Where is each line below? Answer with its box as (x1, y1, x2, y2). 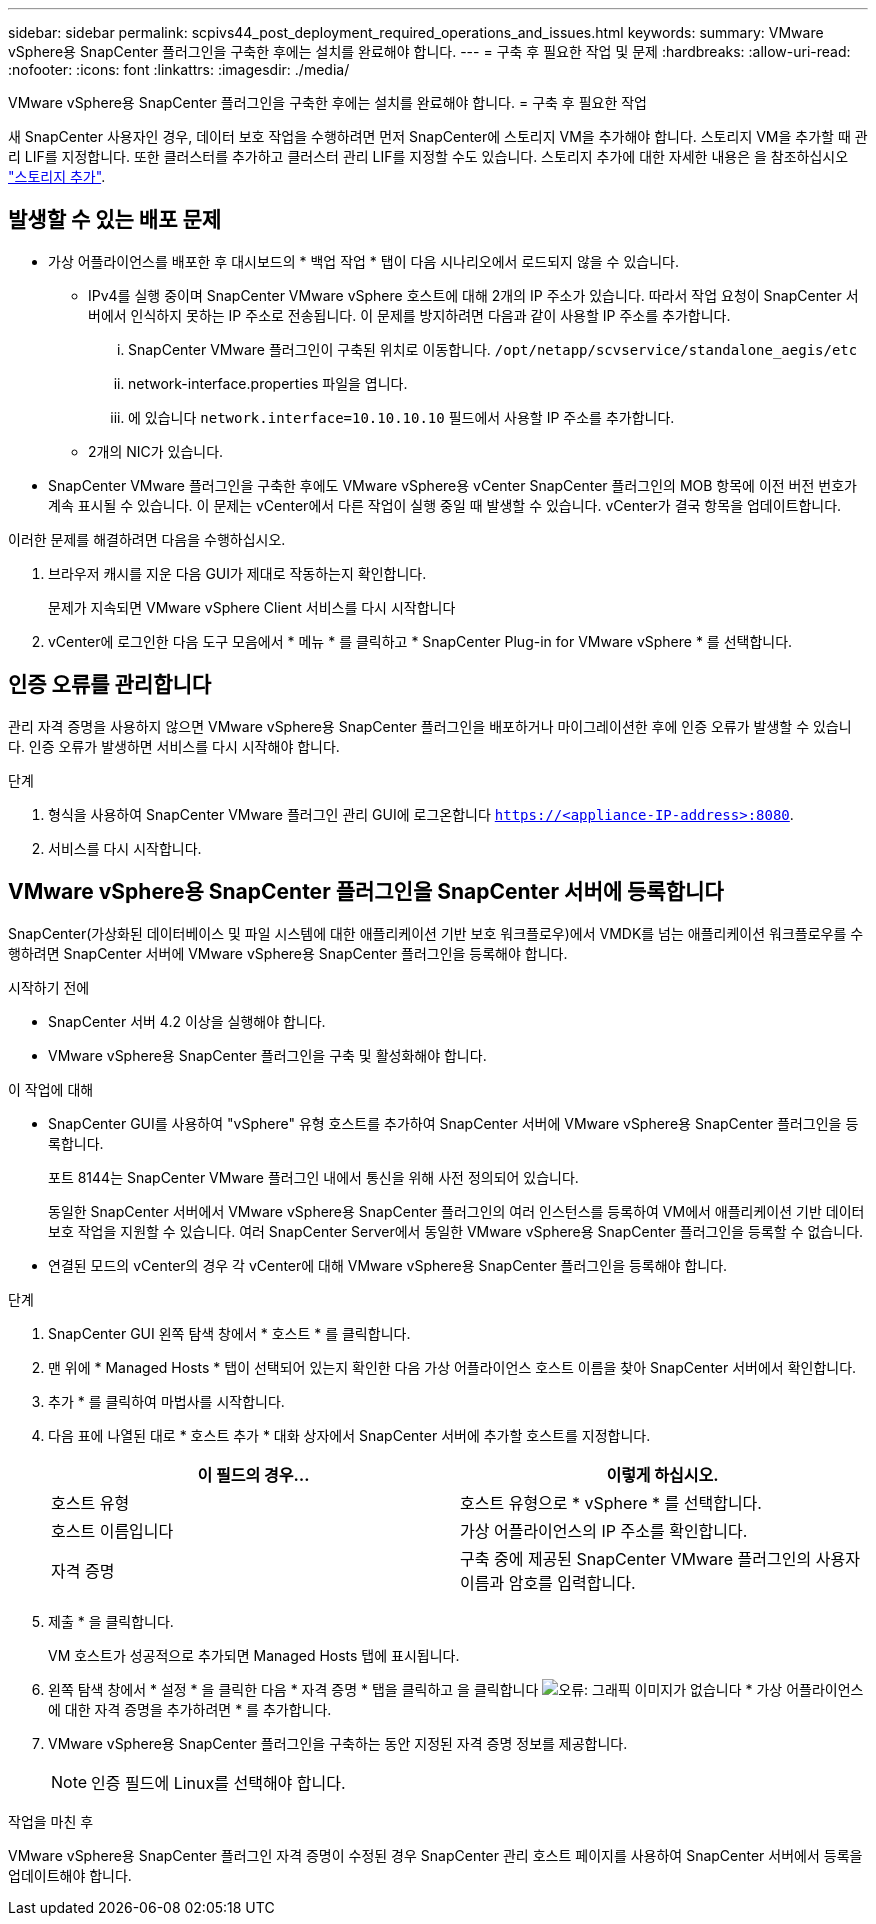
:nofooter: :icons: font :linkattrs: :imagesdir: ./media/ (8, 61, 350, 78)
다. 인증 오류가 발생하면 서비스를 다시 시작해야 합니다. (8, 737, 340, 755)
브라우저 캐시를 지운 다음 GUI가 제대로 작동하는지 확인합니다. (48, 564, 427, 582)
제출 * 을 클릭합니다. (48, 1612, 174, 1630)
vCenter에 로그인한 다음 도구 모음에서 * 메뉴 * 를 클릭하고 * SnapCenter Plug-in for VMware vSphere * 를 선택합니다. (48, 632, 793, 650)
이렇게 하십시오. (606, 1464, 719, 1485)
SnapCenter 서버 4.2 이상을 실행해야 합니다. (48, 1012, 326, 1030)
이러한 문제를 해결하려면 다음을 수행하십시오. (8, 530, 286, 548)
